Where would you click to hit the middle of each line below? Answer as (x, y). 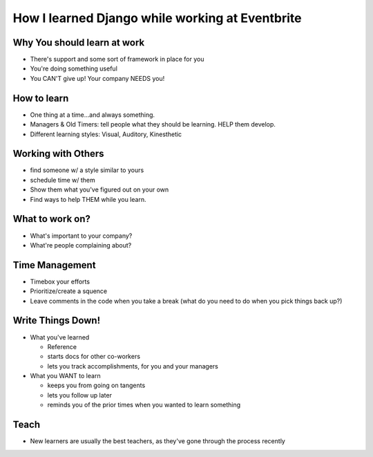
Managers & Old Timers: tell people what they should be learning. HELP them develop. (153, 124)
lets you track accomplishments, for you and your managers (133, 366)
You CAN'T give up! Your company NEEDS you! (97, 78)
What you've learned (60, 337)
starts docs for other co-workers (94, 357)
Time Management (54, 265)
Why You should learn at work (79, 43)
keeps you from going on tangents (96, 385)
